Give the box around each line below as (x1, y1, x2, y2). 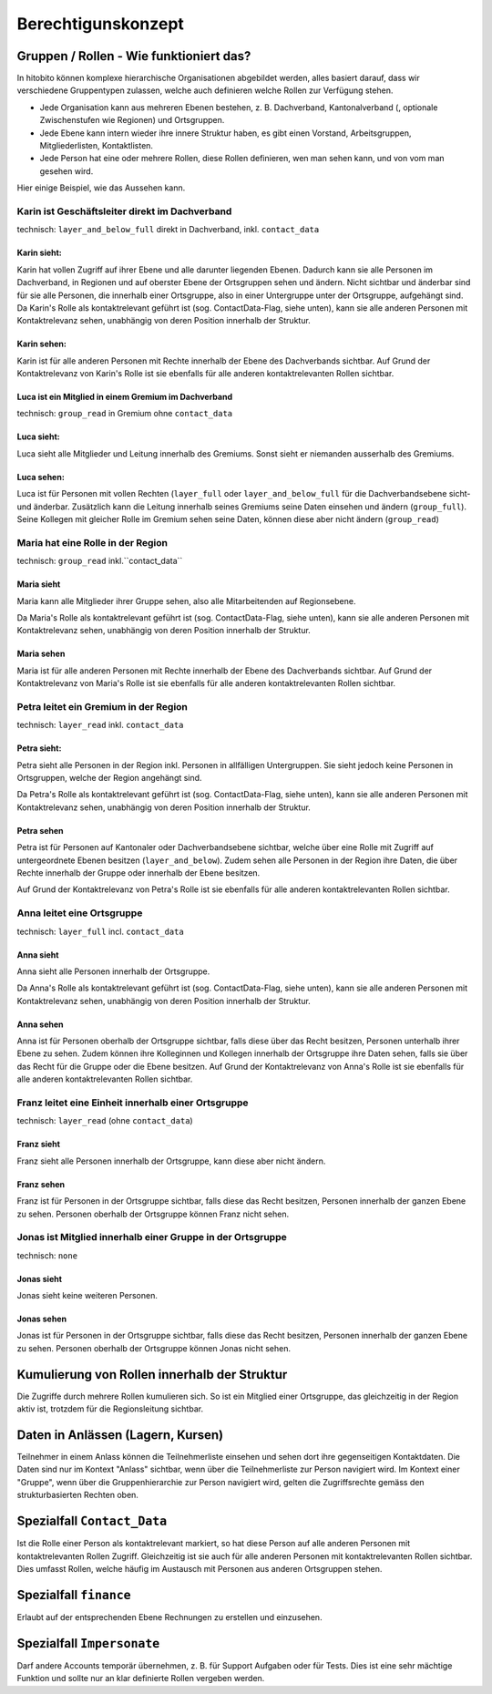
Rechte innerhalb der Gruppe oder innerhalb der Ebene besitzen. (16, 867, 261, 878)
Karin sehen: (16, 338, 67, 350)
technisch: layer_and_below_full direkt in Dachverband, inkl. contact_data (16, 224, 320, 235)
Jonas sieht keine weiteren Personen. (16, 1290, 159, 1301)
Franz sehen (16, 1178, 66, 1189)
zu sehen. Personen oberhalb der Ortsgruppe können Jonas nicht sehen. (16, 1342, 292, 1353)
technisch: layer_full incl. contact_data (16, 926, 184, 937)
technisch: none (16, 1249, 77, 1261)
